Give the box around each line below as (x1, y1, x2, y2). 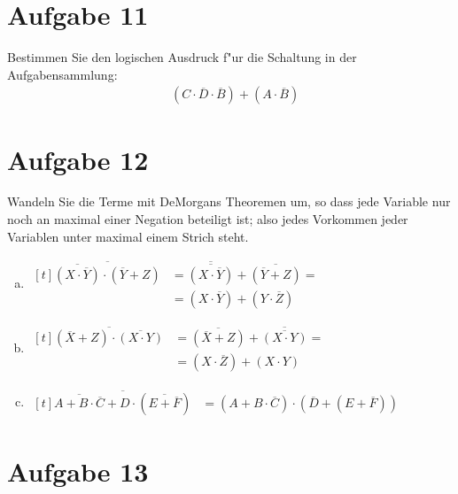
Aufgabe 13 (7, 452, 149, 489)
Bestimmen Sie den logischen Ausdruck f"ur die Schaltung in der (7, 48, 357, 66)
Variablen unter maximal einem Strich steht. (7, 227, 249, 245)
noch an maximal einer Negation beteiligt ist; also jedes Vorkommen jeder (7, 210, 408, 228)
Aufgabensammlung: (7, 65, 118, 83)
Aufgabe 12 (7, 141, 149, 177)
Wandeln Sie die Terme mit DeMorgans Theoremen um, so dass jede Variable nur (7, 192, 451, 211)
